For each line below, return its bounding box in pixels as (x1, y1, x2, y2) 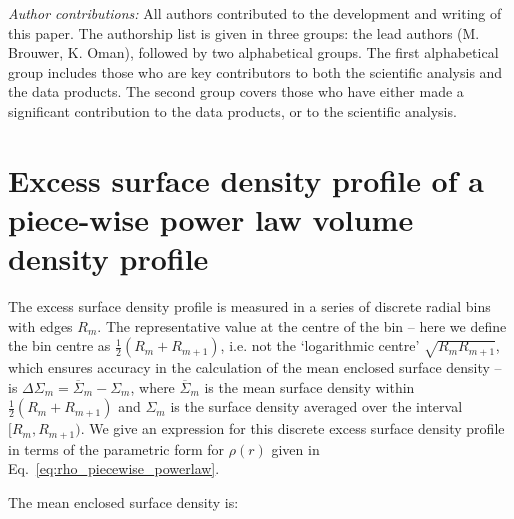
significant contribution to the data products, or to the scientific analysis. (8, 100, 457, 121)
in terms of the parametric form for (8, 438, 225, 459)
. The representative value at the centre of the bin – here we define (97, 315, 507, 336)
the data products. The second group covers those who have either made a (8, 81, 464, 102)
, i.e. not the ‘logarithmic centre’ (220, 335, 420, 356)
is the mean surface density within (204, 376, 415, 397)
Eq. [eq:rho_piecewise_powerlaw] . (8, 458, 220, 479)
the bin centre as (8, 335, 111, 356)
